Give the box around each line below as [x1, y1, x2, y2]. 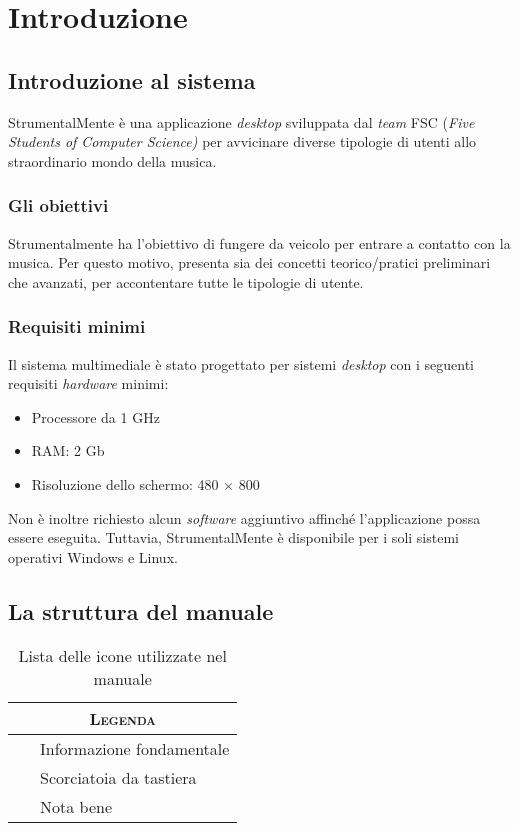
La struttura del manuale [8, 595, 274, 626]
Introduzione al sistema [8, 64, 256, 95]
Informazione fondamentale [40, 736, 230, 760]
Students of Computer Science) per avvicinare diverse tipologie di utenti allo [8, 131, 477, 152]
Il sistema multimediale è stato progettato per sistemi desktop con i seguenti [8, 353, 474, 374]
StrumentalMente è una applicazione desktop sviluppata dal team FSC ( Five [8, 111, 475, 132]
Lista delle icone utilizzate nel [18, 643, 227, 667]
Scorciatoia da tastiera [40, 765, 197, 789]
